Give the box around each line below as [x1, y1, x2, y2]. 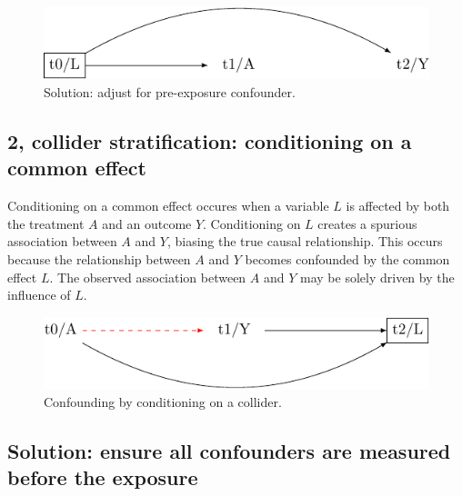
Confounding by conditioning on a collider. [44, 392, 282, 411]
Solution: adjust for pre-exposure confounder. [44, 83, 296, 102]
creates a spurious [317, 213, 417, 233]
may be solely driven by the [300, 267, 455, 286]
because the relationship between [7, 250, 191, 268]
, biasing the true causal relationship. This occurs [166, 232, 443, 251]
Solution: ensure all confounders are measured [7, 436, 451, 464]
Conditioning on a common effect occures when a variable [7, 196, 329, 215]
